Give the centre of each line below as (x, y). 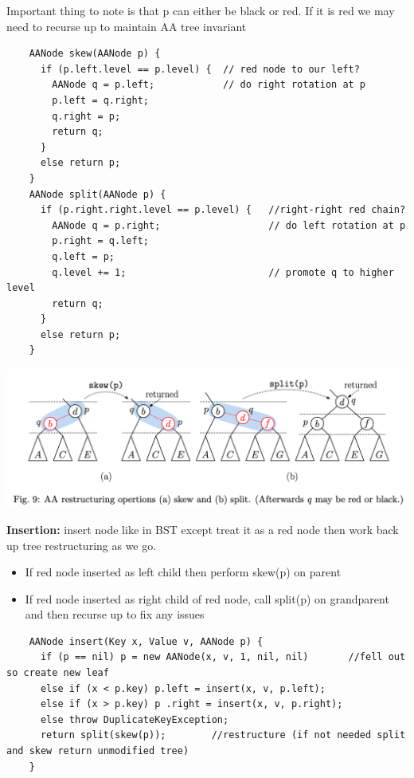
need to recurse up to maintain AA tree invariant (127, 26)
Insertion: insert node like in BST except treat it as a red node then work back (203, 529)
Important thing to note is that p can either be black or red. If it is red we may (201, 10)
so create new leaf (58, 673)
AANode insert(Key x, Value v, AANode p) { (146, 641)
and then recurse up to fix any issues (115, 614)
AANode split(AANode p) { (98, 194)
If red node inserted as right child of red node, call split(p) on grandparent (207, 598)
